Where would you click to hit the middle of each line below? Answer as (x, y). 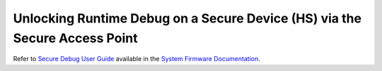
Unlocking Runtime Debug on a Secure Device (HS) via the (187, 18)
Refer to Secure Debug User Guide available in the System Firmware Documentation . (137, 59)
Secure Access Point (75, 38)
